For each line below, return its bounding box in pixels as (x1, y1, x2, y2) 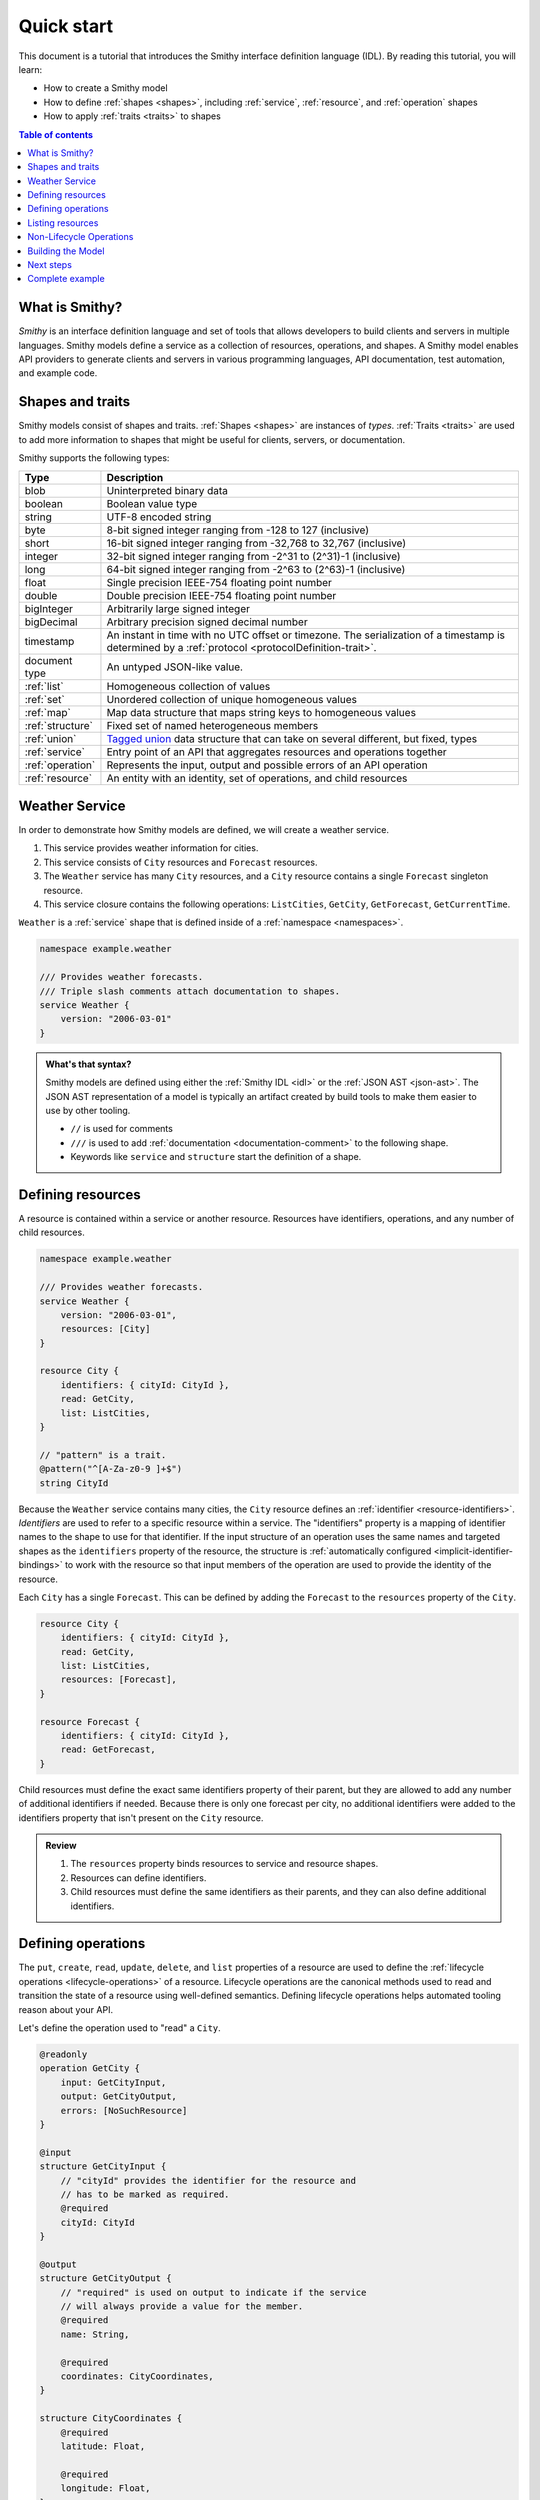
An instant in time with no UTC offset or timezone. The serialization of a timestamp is (106, 628, 505, 642)
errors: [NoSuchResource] (60, 2105, 188, 2116)
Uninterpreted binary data (106, 483, 229, 497)
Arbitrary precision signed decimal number (106, 615, 309, 629)
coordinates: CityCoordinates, (60, 2370, 214, 2382)
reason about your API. (18, 2003, 114, 2015)
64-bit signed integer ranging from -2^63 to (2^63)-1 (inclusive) (106, 562, 406, 576)
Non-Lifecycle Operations (27, 231, 134, 243)
